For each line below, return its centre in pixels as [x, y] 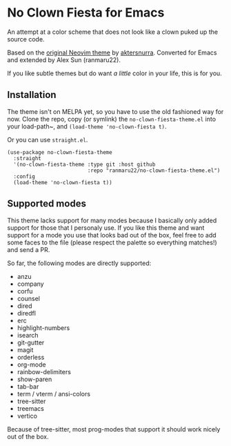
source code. [26, 39]
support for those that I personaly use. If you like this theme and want [106, 227]
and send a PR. [29, 249]
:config [24, 176]
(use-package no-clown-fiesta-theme [60, 152]
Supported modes [47, 204]
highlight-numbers [43, 328]
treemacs [31, 408]
